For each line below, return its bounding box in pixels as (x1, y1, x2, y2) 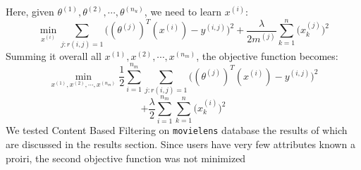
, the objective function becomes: (196, 48, 338, 63)
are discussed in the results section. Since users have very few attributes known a (6, 137, 355, 152)
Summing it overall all (6, 48, 102, 63)
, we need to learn (144, 4, 222, 18)
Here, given (6, 4, 54, 18)
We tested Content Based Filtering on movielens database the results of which (6, 123, 348, 138)
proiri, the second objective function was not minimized (6, 150, 246, 165)
